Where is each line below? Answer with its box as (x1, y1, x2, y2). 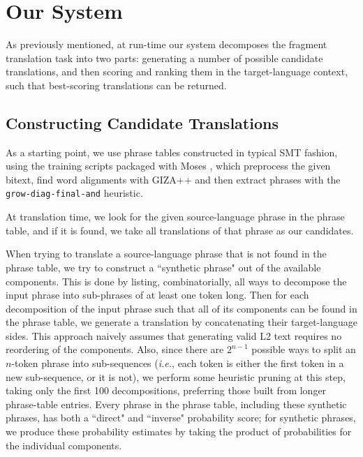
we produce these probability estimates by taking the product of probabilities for (6, 424, 352, 439)
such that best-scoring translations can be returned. (6, 77, 227, 92)
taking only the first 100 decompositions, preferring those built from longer (6, 383, 327, 398)
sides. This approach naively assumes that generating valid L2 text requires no (6, 328, 342, 343)
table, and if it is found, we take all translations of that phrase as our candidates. (6, 223, 354, 237)
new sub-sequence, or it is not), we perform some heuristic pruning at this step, (6, 369, 346, 384)
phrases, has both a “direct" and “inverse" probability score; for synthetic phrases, (6, 410, 356, 425)
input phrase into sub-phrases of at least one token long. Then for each (6, 287, 309, 302)
